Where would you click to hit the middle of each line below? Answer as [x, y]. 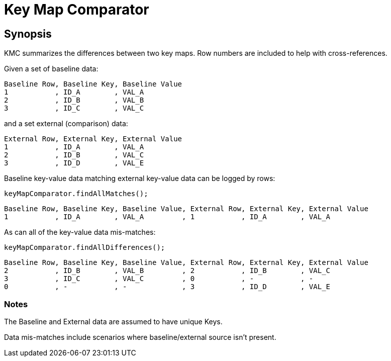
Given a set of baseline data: [51, 69]
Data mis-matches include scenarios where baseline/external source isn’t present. [140, 337]
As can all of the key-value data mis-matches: [80, 232]
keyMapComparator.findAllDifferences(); [85, 248]
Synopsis [28, 34]
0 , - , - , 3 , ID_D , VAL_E [167, 287]
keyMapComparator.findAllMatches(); [76, 194]
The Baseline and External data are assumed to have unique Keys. [113, 321]
